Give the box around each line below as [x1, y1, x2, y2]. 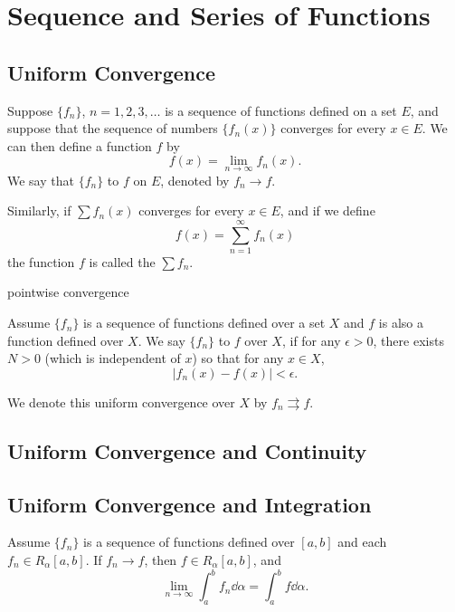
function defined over [7, 330, 124, 349]
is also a [378, 313, 424, 332]
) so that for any [192, 349, 284, 368]
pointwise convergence [7, 282, 129, 301]
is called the [89, 252, 156, 271]
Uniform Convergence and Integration [7, 490, 372, 518]
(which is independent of [44, 349, 181, 368]
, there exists [373, 330, 444, 349]
